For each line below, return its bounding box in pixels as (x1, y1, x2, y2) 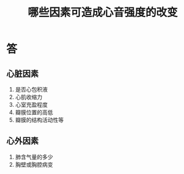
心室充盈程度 (15, 101, 48, 108)
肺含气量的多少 (15, 153, 53, 161)
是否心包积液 (15, 86, 48, 93)
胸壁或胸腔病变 (15, 161, 53, 168)
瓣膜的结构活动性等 (15, 117, 64, 123)
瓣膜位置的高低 (15, 109, 53, 116)
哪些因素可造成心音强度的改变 (27, 5, 178, 20)
